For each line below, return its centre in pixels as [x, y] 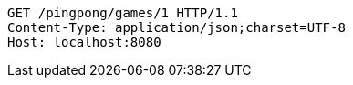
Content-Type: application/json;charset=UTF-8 [176, 27]
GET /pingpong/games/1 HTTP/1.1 [123, 13]
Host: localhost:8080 [84, 42]
